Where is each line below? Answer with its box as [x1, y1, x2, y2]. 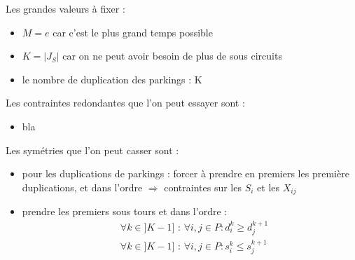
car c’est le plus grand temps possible [53, 25, 213, 39]
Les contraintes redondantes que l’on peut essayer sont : [6, 95, 245, 110]
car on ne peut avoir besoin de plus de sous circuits [62, 48, 282, 63]
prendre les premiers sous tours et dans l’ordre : [22, 204, 228, 219]
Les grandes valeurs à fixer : [6, 1, 125, 15]
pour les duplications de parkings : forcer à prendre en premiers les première [22, 166, 349, 181]
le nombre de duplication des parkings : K [22, 71, 202, 86]
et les [257, 179, 280, 194]
